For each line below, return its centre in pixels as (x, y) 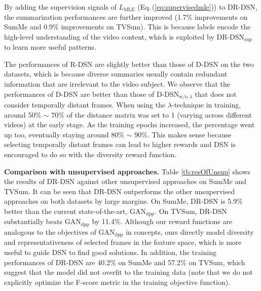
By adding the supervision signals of (60, 7)
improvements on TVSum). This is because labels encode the (156, 27)
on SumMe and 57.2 (150, 262)
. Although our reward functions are (176, 221)
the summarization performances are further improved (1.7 (95, 16)
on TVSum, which (217, 262)
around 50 (20, 114)
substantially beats (33, 221)
